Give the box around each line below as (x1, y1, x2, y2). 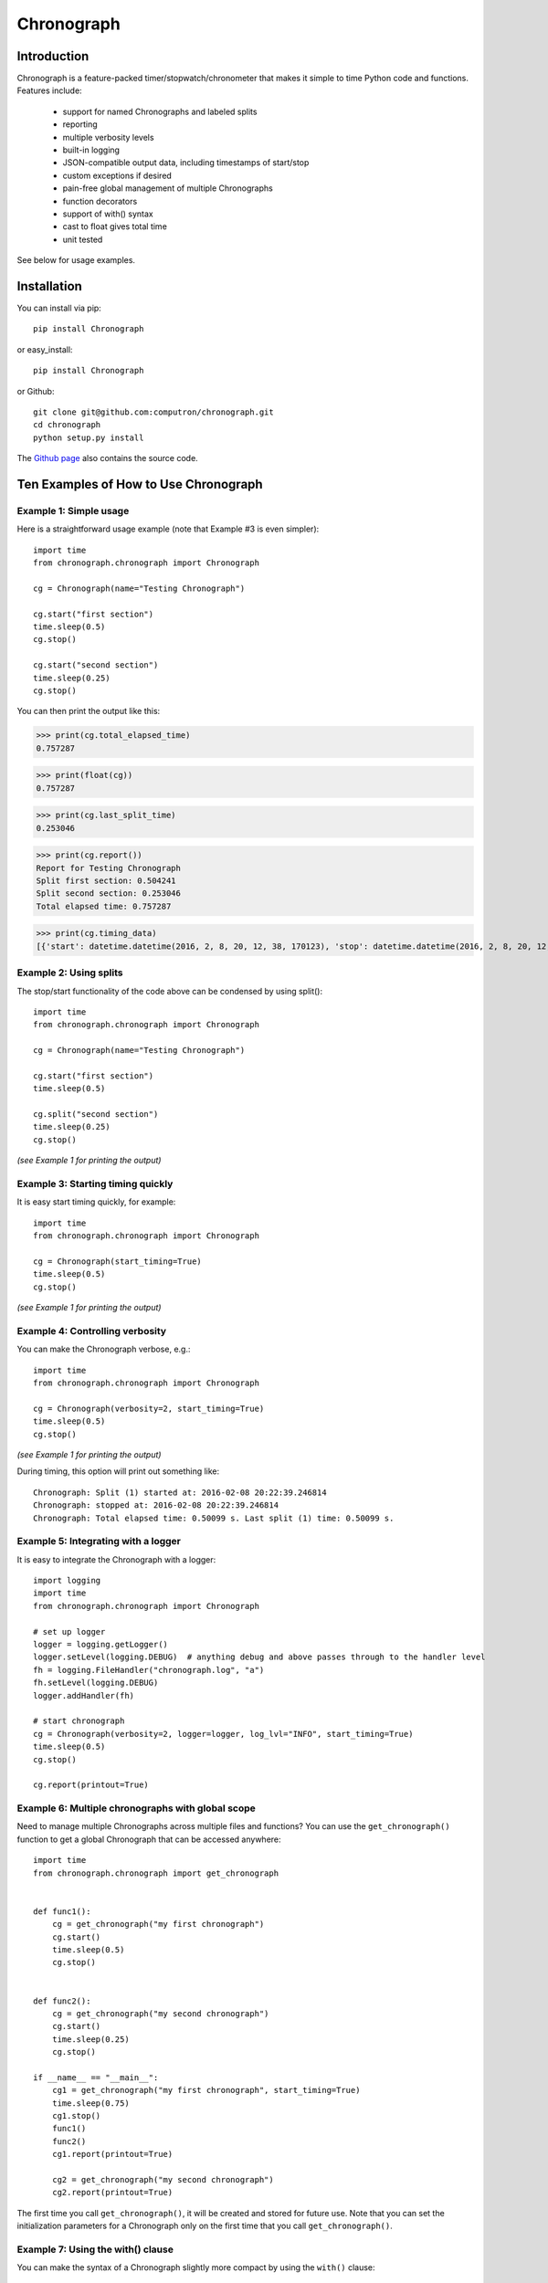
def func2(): (33, 1995, 91, 2006)
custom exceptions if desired (62, 170, 173, 181)
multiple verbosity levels (62, 132, 154, 142)
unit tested (62, 234, 103, 245)
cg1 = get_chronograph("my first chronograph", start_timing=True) (51, 2085, 361, 2096)
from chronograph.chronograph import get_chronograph (33, 1867, 279, 1878)
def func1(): (33, 1906, 91, 1917)
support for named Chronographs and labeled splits (62, 106, 258, 117)
